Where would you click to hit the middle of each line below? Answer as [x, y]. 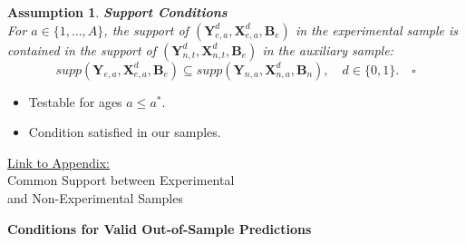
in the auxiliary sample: [328, 49]
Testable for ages [75, 101]
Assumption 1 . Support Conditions [117, 12]
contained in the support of [82, 49]
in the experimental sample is [377, 29]
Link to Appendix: [59, 162]
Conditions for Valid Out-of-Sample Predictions [160, 228]
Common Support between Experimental [121, 180]
